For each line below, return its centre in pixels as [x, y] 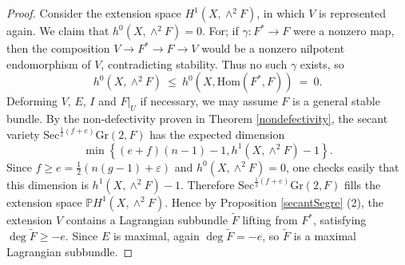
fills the [363, 184]
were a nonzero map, [344, 30]
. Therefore [208, 184]
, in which [281, 13]
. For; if [220, 30]
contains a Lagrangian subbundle [147, 220]
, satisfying [340, 220]
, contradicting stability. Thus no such [194, 63]
